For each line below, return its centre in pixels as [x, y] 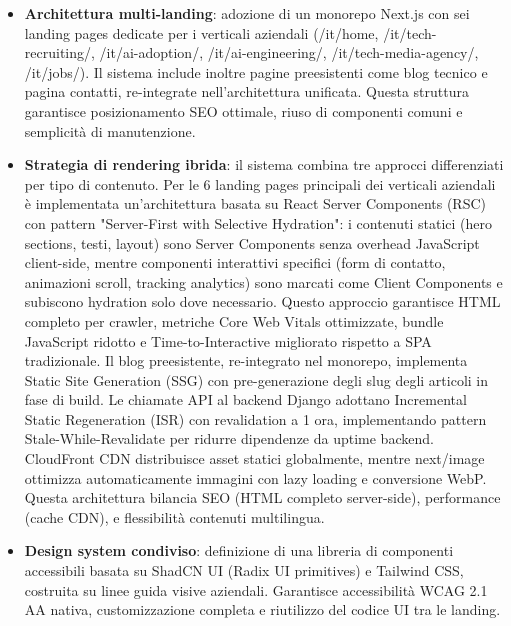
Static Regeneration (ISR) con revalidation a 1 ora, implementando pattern [255, 418]
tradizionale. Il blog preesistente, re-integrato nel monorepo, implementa [246, 360]
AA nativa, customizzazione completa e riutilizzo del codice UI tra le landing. [262, 609]
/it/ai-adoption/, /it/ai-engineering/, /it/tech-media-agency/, [289, 52]
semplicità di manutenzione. [110, 130]
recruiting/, [59, 52]
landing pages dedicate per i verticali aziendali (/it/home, [201, 32]
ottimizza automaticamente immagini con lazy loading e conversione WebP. [255, 477]
